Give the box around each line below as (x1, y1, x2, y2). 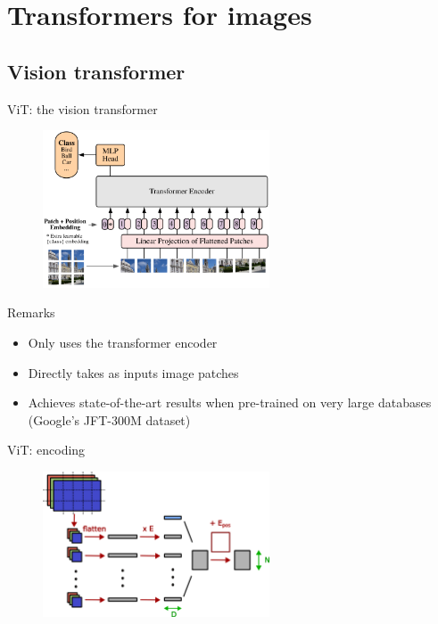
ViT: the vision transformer (7, 99, 158, 118)
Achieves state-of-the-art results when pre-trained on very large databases (28, 393, 432, 412)
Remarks (7, 303, 55, 322)
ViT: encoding (7, 440, 86, 459)
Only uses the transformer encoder (28, 333, 218, 352)
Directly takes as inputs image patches (28, 363, 239, 382)
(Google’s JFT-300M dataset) (28, 410, 191, 429)
